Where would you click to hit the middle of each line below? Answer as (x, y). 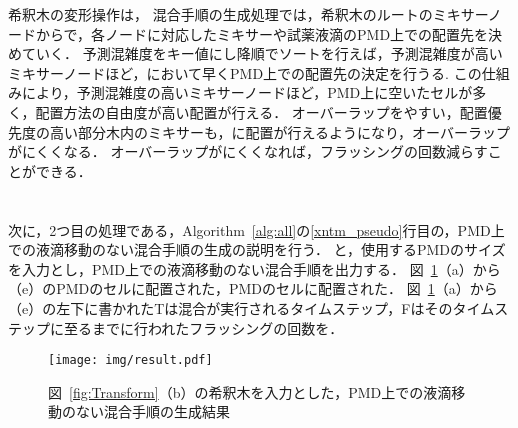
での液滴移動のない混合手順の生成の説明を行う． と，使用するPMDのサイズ (257, 249)
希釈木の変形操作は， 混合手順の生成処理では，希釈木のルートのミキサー (248, 14)
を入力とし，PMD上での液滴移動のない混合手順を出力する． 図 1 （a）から (254, 268)
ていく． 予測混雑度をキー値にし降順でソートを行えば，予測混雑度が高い (262, 53)
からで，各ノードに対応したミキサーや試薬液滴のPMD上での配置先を (262, 33)
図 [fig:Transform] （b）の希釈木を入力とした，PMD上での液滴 (250, 391)
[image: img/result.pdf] (130, 360)
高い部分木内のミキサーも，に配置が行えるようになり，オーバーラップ (279, 131)
